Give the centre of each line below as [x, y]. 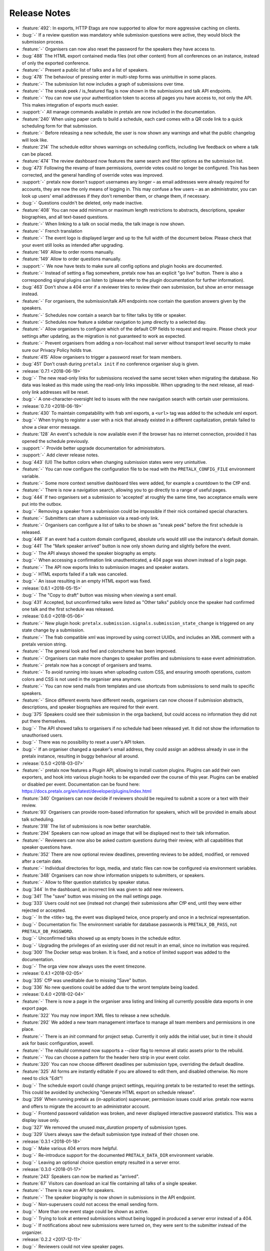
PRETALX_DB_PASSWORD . [47, 931]
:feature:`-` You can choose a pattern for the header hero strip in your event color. [106, 1057]
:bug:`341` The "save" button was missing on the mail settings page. [92, 896]
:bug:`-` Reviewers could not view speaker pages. [73, 1246]
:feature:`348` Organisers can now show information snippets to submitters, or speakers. [113, 875]
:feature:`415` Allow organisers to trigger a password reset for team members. [102, 357]
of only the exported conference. [56, 63]
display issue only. [41, 1120]
